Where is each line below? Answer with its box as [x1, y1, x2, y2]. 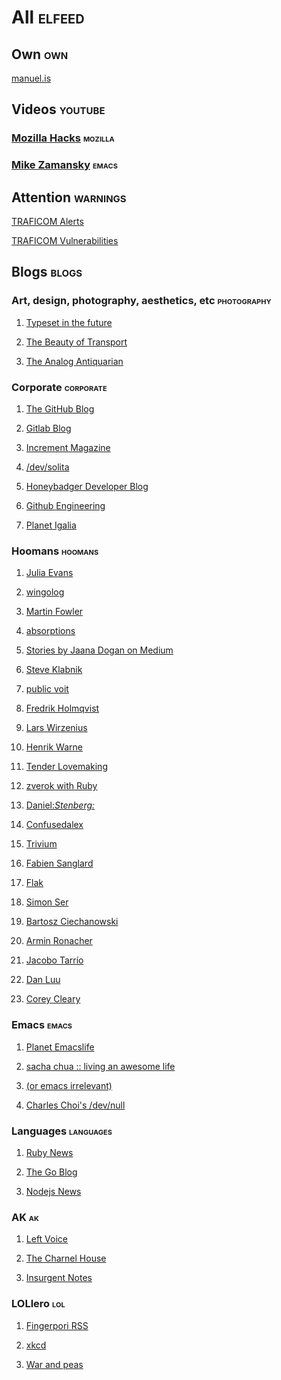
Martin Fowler [25, 606, 84, 618]
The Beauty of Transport [25, 336, 128, 348]
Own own [11, 46, 69, 63]
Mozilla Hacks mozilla [11, 131, 115, 145]
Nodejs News [25, 1185, 82, 1197]
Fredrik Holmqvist [25, 702, 100, 715]
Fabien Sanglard [25, 857, 94, 870]
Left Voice [25, 1233, 68, 1245]
